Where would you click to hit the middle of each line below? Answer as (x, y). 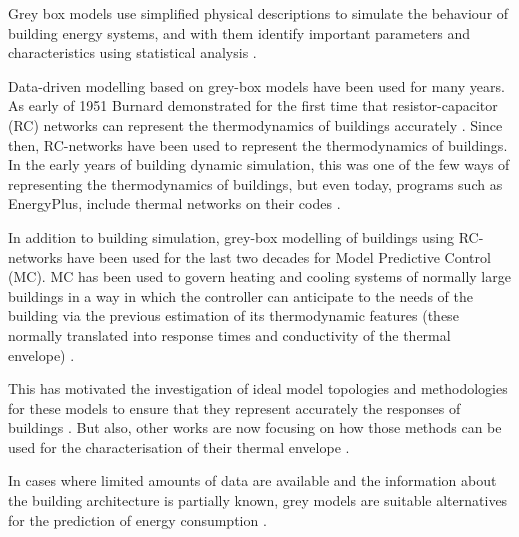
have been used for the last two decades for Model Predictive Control (278, 256)
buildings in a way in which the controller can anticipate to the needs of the (240, 295)
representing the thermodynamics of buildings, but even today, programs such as (255, 183)
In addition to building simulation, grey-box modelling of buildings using (231, 236)
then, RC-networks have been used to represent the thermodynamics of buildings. (258, 144)
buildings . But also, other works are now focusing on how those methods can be (255, 427)
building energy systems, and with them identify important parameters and (239, 32)
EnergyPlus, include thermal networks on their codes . (174, 203)
